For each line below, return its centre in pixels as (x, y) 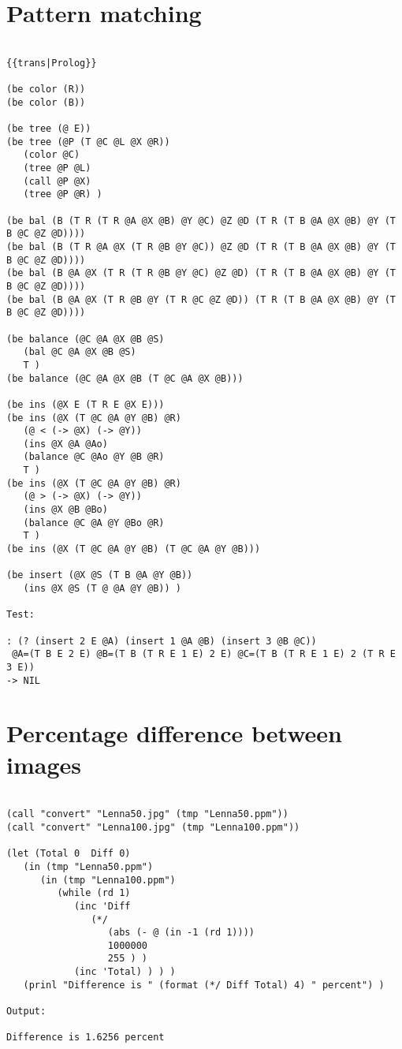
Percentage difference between (174, 733)
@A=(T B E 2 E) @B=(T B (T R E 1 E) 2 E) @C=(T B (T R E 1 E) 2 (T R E (204, 654)
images (44, 764)
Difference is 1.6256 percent (86, 1038)
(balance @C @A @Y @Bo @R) (94, 523)
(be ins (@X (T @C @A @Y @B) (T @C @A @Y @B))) (134, 549)
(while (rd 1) (94, 893)
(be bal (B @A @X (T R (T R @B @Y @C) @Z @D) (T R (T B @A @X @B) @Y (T (201, 273)
